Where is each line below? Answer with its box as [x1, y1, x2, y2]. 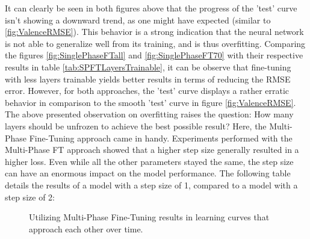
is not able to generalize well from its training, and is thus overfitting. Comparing [5, 37, 306, 49]
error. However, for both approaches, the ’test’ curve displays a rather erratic [5, 84, 290, 97]
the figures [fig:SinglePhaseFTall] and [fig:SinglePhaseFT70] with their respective [5, 49, 303, 61]
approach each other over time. [29, 222, 143, 235]
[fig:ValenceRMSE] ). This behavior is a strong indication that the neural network [5, 25, 304, 38]
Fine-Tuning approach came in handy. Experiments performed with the [29, 131, 293, 144]
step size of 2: [5, 190, 55, 203]
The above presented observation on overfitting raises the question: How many [5, 108, 294, 120]
